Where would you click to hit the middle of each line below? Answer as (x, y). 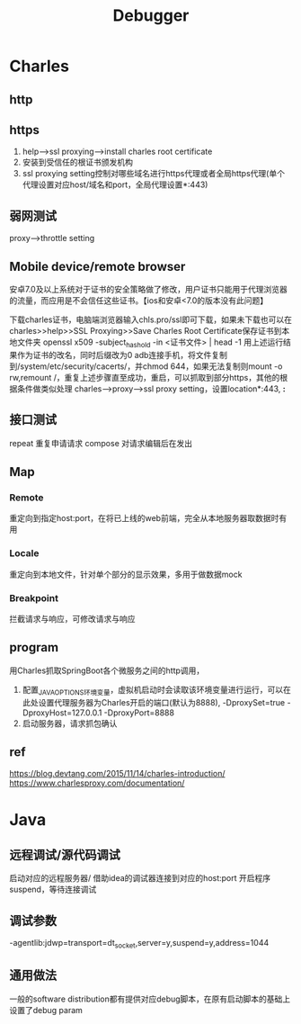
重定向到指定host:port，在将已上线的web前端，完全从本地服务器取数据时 (144, 518)
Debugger (151, 16)
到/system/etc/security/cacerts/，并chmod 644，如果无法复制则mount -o (146, 366)
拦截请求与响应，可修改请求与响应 (72, 618)
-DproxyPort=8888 (139, 713)
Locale (24, 553)
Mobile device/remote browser (97, 266)
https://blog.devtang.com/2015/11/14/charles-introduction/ (117, 774)
